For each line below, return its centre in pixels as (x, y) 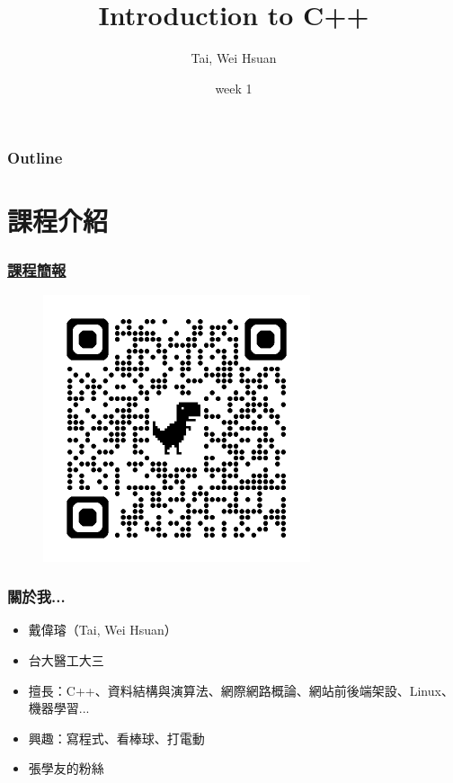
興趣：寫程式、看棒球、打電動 (116, 738)
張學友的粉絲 (66, 768)
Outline (35, 158)
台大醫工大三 (66, 660)
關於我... (36, 596)
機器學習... (59, 708)
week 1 (234, 88)
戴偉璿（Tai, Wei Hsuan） (102, 630)
